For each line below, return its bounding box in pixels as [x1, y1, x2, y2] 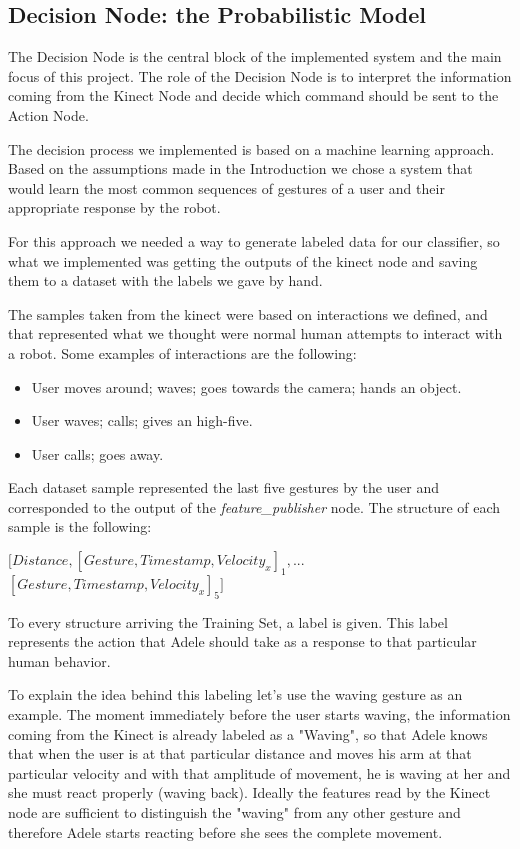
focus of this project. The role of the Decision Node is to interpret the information [8, 65, 512, 86]
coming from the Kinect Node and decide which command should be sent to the [8, 85, 499, 106]
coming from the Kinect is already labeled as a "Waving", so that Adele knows [8, 723, 488, 744]
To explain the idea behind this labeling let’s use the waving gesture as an [8, 684, 463, 705]
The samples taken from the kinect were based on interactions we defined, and [8, 303, 488, 324]
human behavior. [8, 650, 111, 671]
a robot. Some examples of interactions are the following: [8, 342, 357, 363]
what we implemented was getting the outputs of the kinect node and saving [8, 250, 478, 271]
